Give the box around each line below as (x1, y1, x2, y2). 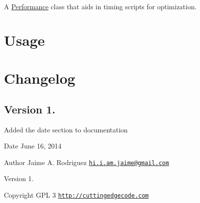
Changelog (4, 68, 75, 88)
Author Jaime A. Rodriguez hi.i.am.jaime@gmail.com (4, 157, 169, 167)
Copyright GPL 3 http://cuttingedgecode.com (4, 189, 149, 200)
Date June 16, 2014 (4, 141, 62, 151)
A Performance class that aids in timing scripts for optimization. (4, 1, 197, 11)
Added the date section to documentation (4, 124, 128, 134)
